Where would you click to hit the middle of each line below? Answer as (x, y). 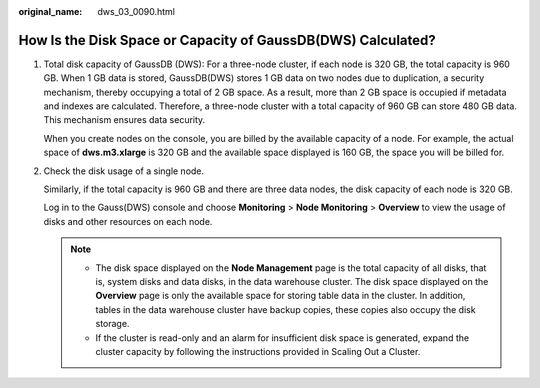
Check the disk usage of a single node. (124, 171)
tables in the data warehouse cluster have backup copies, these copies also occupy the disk (285, 309)
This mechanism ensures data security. (124, 120)
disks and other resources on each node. (128, 221)
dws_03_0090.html (136, 11)
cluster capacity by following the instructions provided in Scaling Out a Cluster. (258, 351)
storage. (112, 324)
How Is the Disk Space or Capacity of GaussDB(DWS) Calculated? (227, 40)
